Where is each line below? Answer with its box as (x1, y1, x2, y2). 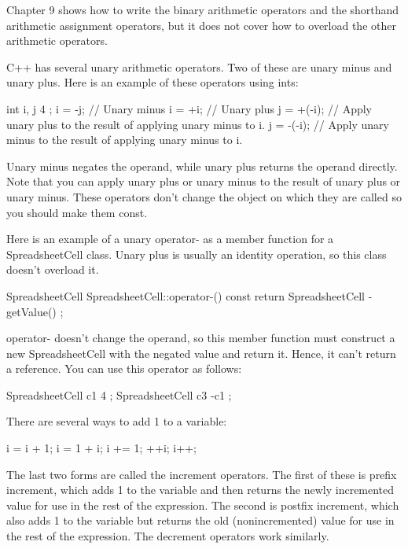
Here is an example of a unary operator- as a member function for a (6, 230, 334, 247)
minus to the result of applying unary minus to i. (6, 131, 243, 148)
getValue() (6, 303, 57, 319)
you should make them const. (6, 204, 148, 220)
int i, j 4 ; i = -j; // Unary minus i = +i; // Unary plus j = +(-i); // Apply (6, 100, 373, 116)
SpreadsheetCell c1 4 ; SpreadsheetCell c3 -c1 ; (6, 386, 232, 403)
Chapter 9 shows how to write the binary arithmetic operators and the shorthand (6, 2, 399, 17)
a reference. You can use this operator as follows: (6, 360, 242, 377)
